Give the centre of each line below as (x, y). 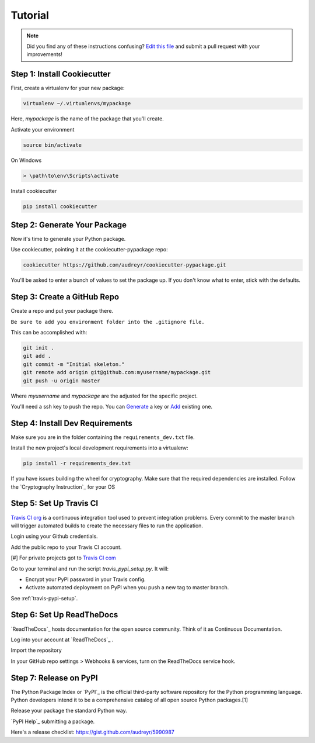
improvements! (44, 54)
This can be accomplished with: (49, 333)
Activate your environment (43, 129)
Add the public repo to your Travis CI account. (66, 547)
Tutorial (30, 15)
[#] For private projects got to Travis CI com (63, 558)
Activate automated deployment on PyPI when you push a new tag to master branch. (127, 588)
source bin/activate (52, 145)
